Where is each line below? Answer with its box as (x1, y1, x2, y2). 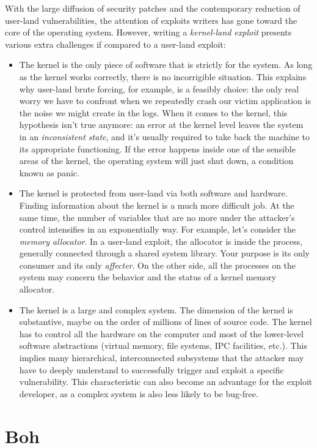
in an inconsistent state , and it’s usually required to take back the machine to (19, 130, 310, 143)
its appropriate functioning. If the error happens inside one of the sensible (19, 142, 296, 155)
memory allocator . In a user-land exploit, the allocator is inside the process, (19, 234, 303, 247)
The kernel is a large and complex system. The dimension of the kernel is (19, 303, 293, 316)
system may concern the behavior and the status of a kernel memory (19, 271, 277, 283)
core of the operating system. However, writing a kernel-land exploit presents (5, 26, 292, 39)
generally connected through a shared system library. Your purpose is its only (19, 247, 310, 259)
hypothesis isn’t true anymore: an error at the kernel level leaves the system (19, 118, 304, 131)
